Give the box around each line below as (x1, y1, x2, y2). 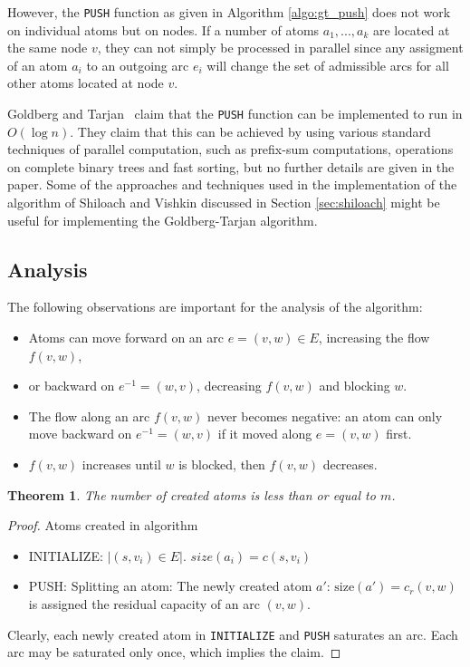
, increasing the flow (318, 328, 430, 347)
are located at (372, 20, 450, 39)
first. (386, 424, 412, 443)
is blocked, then (178, 455, 265, 474)
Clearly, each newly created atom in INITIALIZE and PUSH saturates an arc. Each (7, 624, 458, 643)
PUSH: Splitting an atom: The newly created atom (28, 576, 312, 595)
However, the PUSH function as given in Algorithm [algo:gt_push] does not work (7, 3, 451, 21)
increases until (82, 455, 161, 474)
